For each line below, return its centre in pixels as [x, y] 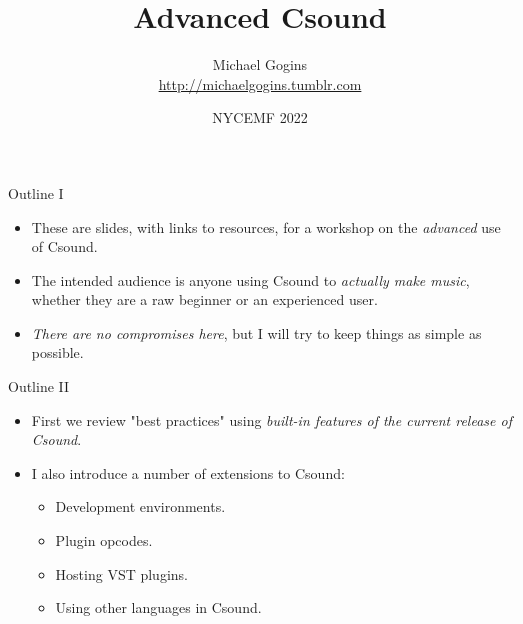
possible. [57, 352]
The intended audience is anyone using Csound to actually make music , [250, 279]
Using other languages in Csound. [158, 607]
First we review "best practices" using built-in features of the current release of [271, 419]
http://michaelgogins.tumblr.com [260, 83]
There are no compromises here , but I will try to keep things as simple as [256, 332]
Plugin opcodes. [104, 540]
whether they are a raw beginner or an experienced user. [204, 299]
